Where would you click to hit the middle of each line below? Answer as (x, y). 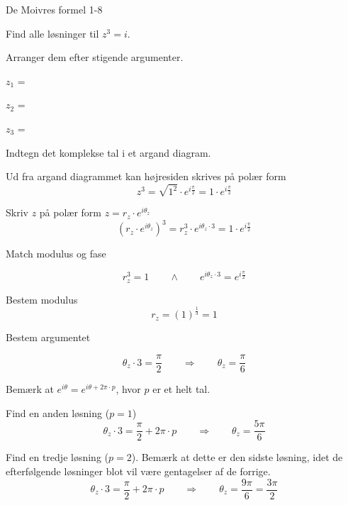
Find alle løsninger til (52, 33)
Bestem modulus (42, 299)
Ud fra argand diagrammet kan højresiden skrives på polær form (146, 176)
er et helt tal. (181, 389)
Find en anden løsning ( (58, 412)
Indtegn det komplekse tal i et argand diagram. (108, 152)
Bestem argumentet (48, 337)
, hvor (128, 389)
